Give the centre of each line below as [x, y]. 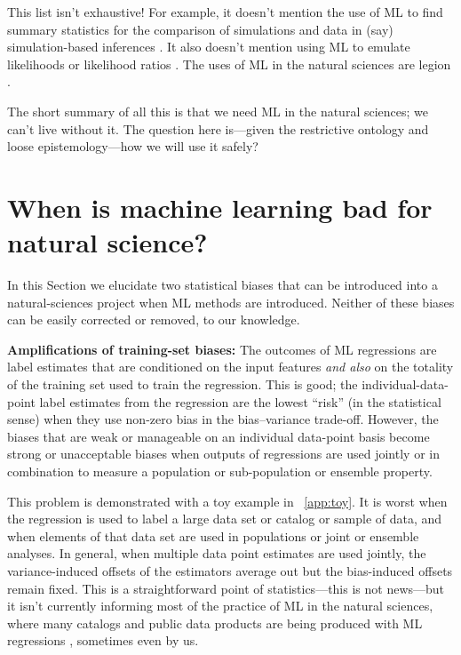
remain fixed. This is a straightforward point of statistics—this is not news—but [226, 588]
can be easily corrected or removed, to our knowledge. [154, 320]
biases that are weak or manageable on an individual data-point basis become [219, 436]
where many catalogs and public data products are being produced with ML [215, 623]
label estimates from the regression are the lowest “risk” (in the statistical [240, 401]
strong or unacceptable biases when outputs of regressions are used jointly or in [223, 454]
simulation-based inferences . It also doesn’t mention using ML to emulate [209, 47]
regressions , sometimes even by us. [103, 640]
